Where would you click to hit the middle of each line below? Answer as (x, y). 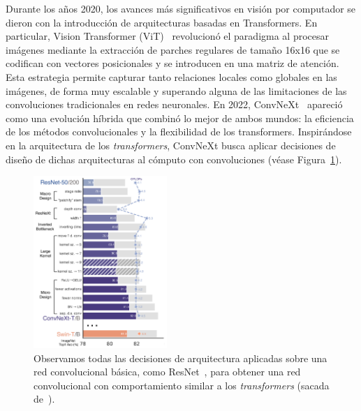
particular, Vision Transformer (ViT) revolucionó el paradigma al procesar (168, 36)
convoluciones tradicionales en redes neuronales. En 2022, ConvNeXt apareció (174, 104)
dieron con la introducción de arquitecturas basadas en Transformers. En (162, 22)
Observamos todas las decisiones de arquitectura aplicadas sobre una (180, 358)
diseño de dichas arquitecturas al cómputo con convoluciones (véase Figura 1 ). (174, 159)
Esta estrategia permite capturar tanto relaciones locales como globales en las (171, 76)
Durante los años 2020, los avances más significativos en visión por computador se (181, 8)
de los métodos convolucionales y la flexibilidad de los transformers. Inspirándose (179, 132)
